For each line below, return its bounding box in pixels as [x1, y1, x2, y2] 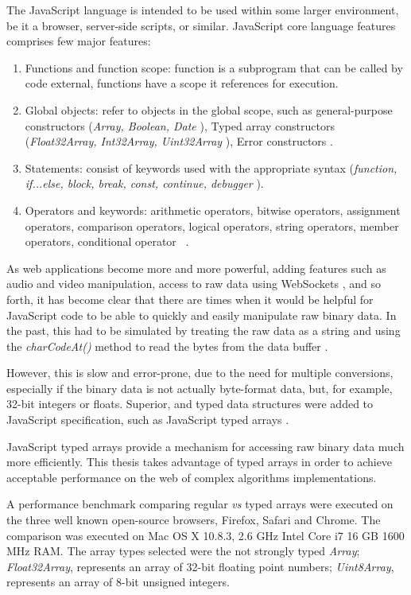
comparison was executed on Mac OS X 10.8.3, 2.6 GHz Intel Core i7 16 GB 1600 [6, 527, 405, 543]
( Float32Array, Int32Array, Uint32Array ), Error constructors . [25, 133, 333, 150]
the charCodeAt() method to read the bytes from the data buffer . [6, 337, 328, 354]
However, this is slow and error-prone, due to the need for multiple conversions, [6, 364, 394, 381]
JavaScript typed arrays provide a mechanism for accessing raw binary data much [6, 437, 405, 454]
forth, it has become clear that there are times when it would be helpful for [6, 290, 374, 307]
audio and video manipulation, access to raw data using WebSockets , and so [6, 275, 381, 292]
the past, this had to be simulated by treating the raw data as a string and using [6, 322, 401, 339]
